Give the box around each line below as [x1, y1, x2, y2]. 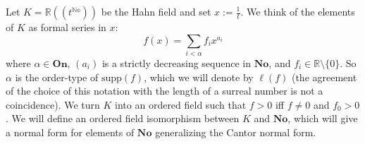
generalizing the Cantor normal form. [155, 124, 316, 139]
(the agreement [291, 69, 357, 84]
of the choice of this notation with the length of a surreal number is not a [6, 83, 323, 98]
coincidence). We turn [6, 97, 100, 112]
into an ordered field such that [115, 97, 247, 112]
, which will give [287, 111, 358, 126]
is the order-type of [15, 69, 99, 84]
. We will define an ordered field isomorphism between [6, 111, 240, 126]
